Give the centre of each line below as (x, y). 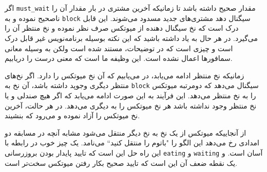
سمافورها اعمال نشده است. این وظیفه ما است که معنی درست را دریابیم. (119, 58)
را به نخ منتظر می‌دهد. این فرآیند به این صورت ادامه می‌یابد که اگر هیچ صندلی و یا (130, 95)
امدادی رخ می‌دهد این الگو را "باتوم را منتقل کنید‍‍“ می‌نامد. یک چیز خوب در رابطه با (132, 143)
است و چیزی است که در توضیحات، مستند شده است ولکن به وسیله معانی (119, 48)
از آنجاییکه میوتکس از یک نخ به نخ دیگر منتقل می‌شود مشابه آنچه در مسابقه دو (126, 132)
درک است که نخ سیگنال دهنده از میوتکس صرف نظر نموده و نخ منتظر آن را (122, 28)
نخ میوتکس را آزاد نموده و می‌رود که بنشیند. (72, 115)
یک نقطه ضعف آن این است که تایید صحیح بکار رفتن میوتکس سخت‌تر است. (121, 163)
